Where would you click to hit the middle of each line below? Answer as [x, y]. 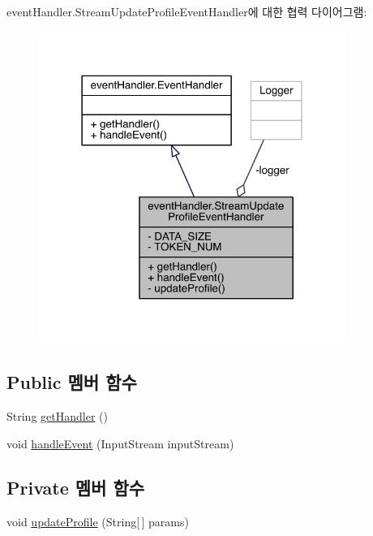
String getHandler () [57, 416]
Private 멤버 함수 [76, 487]
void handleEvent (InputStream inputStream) [120, 443]
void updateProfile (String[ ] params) [98, 521]
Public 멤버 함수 [72, 382]
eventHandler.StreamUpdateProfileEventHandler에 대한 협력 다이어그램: [187, 11]
